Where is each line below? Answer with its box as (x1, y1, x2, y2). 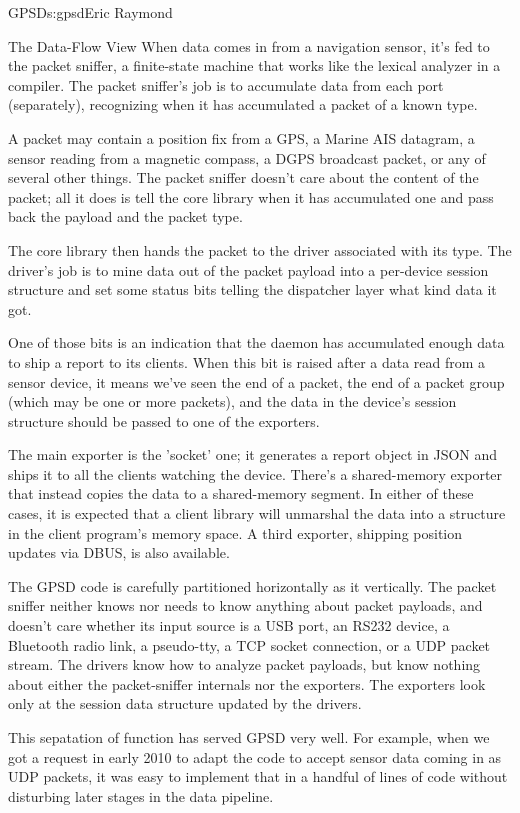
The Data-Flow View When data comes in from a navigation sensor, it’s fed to (8, 35, 490, 56)
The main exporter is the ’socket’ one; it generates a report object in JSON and (8, 444, 498, 465)
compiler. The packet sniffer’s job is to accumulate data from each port (8, 74, 444, 95)
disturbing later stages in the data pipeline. (8, 785, 274, 806)
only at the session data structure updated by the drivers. (8, 693, 362, 714)
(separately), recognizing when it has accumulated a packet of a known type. (8, 94, 478, 115)
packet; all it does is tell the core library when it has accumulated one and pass (8, 186, 494, 207)
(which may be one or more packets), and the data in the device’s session (8, 391, 457, 412)
